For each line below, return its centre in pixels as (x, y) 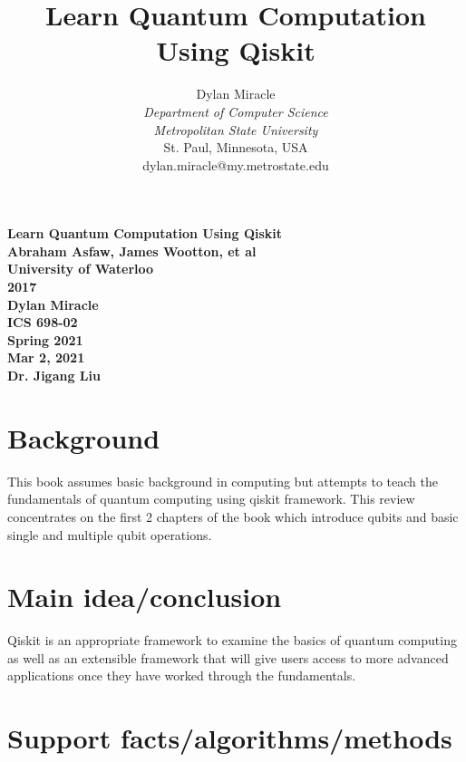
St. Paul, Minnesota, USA (236, 147)
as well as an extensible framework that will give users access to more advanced (228, 657)
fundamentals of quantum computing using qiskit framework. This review (211, 499)
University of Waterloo (81, 269)
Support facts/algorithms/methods (230, 738)
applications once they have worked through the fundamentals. (182, 675)
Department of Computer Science (236, 111)
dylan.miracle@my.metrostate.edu (236, 164)
